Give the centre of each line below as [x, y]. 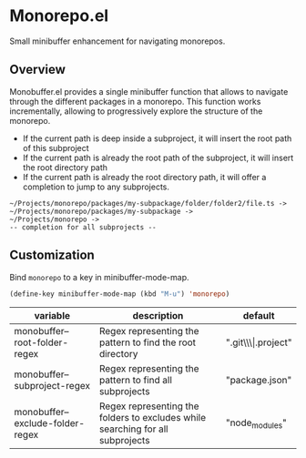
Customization [52, 255]
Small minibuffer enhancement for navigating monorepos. [117, 41]
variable [52, 316]
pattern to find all [136, 381]
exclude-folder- [49, 423]
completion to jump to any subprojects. [96, 187]
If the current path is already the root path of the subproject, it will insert [158, 158]
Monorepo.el [59, 16]
